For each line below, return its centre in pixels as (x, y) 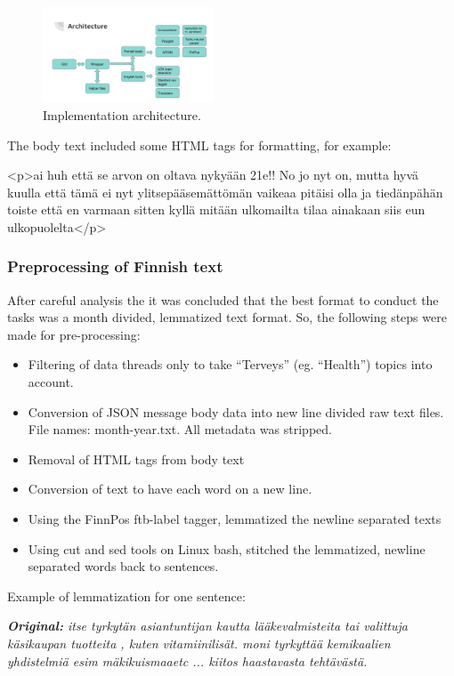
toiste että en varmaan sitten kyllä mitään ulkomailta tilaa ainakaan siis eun (216, 209)
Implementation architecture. (122, 114)
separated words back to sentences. (123, 566)
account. (51, 382)
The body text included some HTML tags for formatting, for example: (199, 145)
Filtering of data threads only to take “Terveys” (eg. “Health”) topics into (230, 364)
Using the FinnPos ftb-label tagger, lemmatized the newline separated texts (235, 519)
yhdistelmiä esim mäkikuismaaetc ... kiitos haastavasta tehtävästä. (187, 660)
